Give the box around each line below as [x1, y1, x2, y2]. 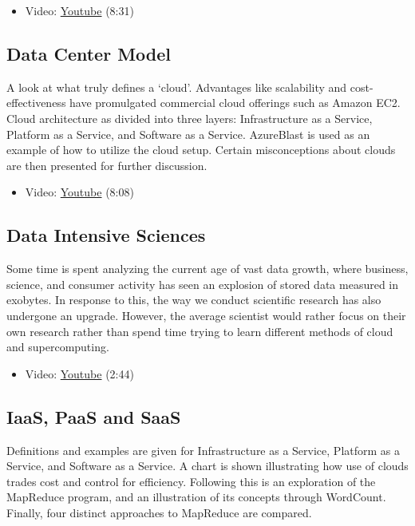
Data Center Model [6, 41, 172, 65]
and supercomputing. [6, 338, 109, 355]
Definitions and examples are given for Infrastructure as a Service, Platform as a [6, 441, 400, 458]
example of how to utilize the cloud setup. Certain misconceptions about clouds [6, 141, 396, 158]
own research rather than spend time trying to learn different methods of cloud [6, 322, 393, 339]
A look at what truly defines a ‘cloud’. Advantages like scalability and [6, 78, 347, 95]
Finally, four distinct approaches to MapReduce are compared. [6, 504, 312, 520]
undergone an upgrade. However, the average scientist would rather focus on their [6, 307, 406, 323]
